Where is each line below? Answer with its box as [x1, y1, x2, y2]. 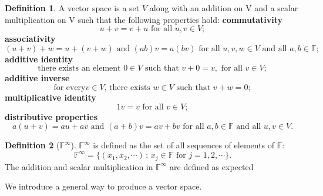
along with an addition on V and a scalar [149, 2, 298, 14]
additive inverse [5, 72, 70, 84]
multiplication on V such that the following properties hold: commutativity [5, 13, 283, 25]
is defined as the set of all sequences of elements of [93, 139, 275, 151]
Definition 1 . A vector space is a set [5, 2, 140, 14]
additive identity [5, 52, 73, 65]
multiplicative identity [5, 91, 96, 103]
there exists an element [38, 64, 121, 73]
